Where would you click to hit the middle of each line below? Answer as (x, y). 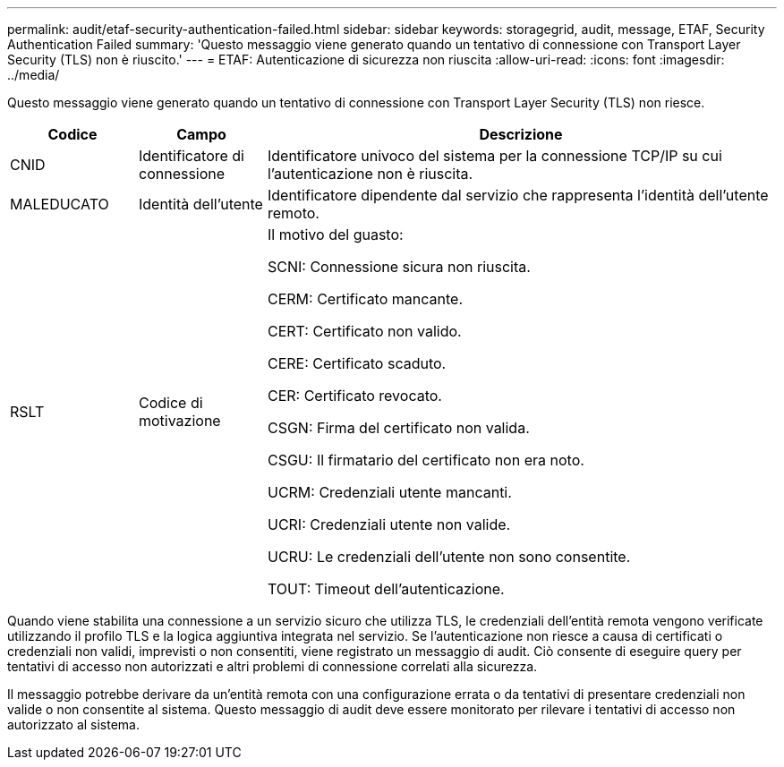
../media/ (34, 75)
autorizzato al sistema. (73, 724)
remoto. (293, 213)
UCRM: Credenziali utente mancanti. (389, 492)
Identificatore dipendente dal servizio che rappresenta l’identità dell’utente (518, 195)
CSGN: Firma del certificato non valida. (398, 428)
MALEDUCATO (60, 204)
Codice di (170, 403)
